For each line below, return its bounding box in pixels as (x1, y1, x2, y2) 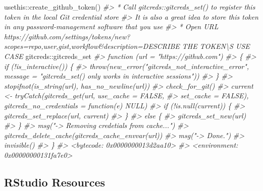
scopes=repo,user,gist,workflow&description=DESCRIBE (4, 41, 180, 51)
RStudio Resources (4, 174, 106, 189)
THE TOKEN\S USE (182, 41, 250, 51)
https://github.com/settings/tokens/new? (4, 31, 130, 41)
